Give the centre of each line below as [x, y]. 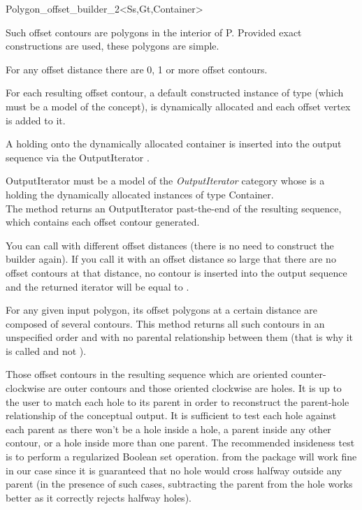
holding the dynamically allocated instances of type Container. [140, 194]
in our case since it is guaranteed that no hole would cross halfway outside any [174, 470]
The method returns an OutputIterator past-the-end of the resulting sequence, [174, 208]
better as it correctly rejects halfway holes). [99, 497]
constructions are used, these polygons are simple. [113, 46]
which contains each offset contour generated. [103, 222]
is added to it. [36, 120]
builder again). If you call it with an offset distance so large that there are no [171, 259]
